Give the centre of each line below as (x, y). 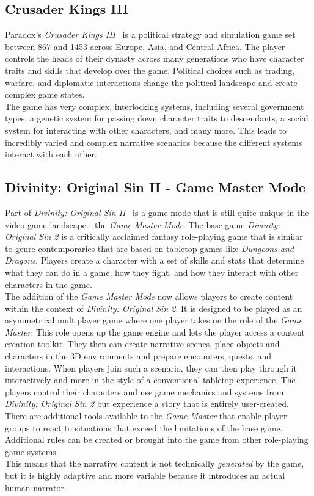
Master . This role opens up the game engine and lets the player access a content (155, 332)
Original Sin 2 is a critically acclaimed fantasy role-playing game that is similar (154, 236)
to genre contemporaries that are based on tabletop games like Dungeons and (149, 248)
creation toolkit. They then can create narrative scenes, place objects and (142, 344)
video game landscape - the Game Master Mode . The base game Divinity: (143, 224)
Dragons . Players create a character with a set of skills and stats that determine (155, 260)
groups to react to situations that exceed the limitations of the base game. (144, 427)
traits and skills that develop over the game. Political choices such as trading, (150, 70)
